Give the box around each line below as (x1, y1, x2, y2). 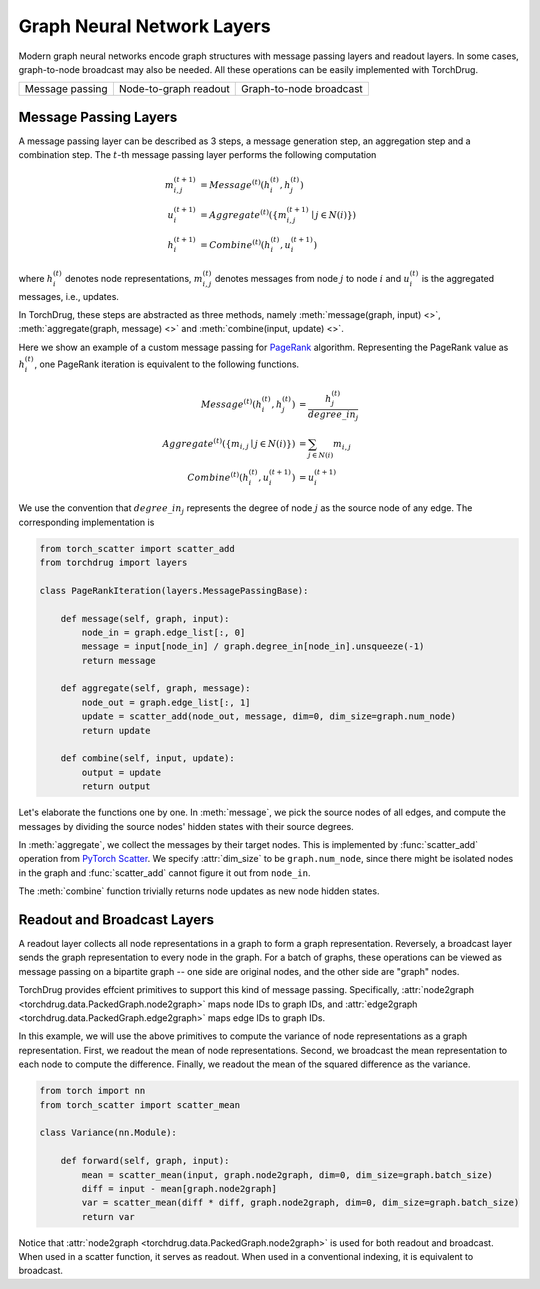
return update (81, 725, 151, 736)
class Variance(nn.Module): (39, 1127, 177, 1139)
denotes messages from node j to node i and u (214, 272, 410, 284)
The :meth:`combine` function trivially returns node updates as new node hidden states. (18, 885, 380, 897)
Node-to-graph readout (118, 82, 230, 96)
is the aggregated (421, 272, 495, 284)
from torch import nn (39, 1085, 146, 1097)
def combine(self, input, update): (60, 753, 235, 764)
